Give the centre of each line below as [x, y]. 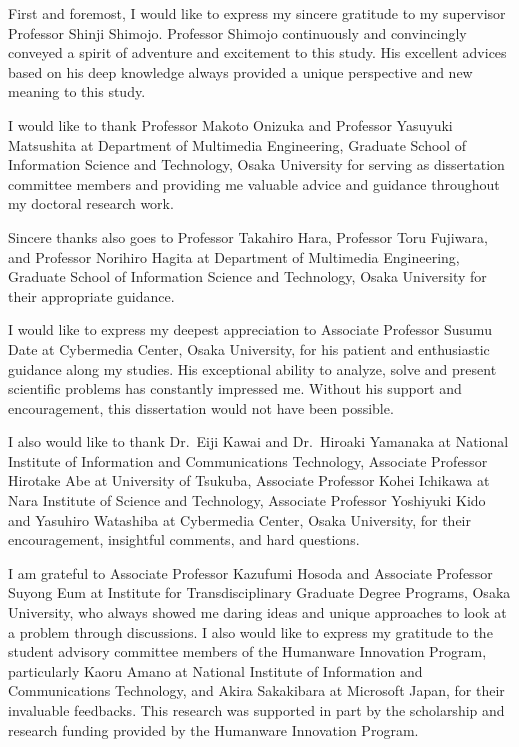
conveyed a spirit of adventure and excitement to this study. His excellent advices [257, 52]
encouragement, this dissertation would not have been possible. [201, 407]
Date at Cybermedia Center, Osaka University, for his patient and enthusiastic [249, 348]
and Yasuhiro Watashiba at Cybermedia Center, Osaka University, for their [239, 519]
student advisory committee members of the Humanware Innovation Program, [247, 651]
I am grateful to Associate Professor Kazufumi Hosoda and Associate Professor [250, 572]
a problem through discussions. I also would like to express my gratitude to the [250, 631]
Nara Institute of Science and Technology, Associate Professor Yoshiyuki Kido [247, 500]
